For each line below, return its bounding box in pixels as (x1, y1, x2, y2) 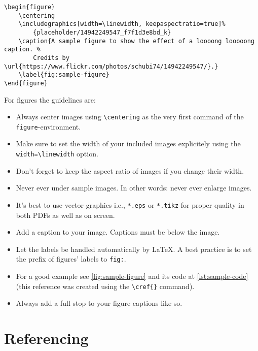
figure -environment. (16, 121, 81, 132)
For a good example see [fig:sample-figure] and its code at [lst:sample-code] (16, 271, 248, 281)
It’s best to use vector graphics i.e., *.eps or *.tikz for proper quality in (16, 199, 244, 210)
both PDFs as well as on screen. (16, 209, 115, 220)
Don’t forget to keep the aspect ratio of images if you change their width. (16, 165, 244, 176)
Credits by (33, 54, 69, 61)
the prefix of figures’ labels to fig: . (16, 253, 126, 264)
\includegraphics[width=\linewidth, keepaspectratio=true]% (18, 20, 226, 28)
